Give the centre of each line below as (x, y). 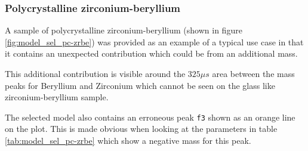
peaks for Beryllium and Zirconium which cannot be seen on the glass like (140, 85)
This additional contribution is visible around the (95, 73)
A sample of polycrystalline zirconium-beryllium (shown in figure (124, 30)
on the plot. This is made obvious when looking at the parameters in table (141, 129)
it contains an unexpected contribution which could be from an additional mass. (151, 53)
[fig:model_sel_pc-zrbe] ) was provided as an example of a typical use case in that (154, 41)
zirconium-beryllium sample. (57, 97)
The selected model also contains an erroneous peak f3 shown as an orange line (150, 117)
